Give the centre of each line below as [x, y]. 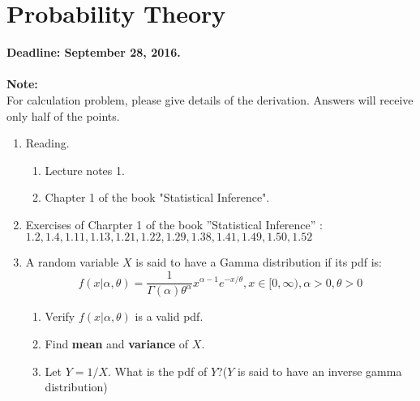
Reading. [47, 143]
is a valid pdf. [169, 316]
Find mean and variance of [117, 344]
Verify [60, 316]
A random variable [72, 262]
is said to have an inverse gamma [319, 371]
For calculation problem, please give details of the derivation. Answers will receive [210, 99]
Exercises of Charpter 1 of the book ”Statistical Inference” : [174, 224]
